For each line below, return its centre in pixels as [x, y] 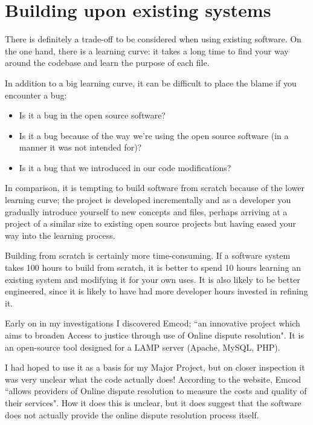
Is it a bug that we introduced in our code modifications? [125, 167]
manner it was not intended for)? [80, 147]
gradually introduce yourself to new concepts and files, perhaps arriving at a [146, 211]
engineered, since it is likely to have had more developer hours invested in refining [156, 291]
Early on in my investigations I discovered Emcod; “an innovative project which [153, 323]
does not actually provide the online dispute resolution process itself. [132, 414]
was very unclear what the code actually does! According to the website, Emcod [153, 379]
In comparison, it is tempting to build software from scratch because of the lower [155, 188]
